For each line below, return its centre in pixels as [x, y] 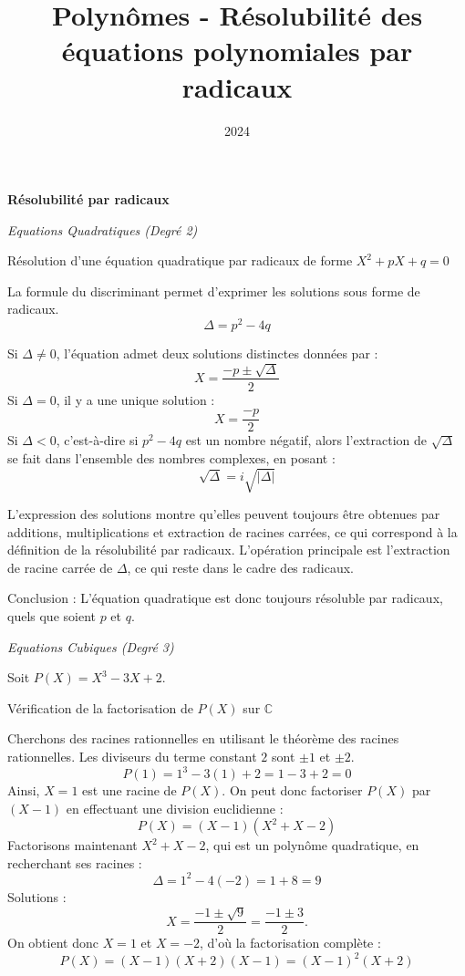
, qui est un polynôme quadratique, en [312, 845]
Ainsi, [24, 790]
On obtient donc [53, 943]
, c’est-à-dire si [97, 440]
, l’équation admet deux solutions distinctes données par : [217, 353]
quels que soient [52, 615]
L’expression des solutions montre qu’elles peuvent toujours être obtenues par [224, 513]
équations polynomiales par [237, 51]
